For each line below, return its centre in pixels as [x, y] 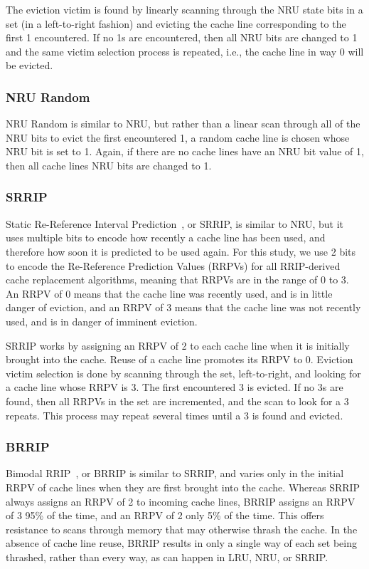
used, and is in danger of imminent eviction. [102, 321]
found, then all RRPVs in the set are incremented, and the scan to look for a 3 [177, 401]
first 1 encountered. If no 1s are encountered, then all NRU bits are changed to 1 [182, 37]
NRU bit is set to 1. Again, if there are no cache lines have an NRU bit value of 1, [185, 151]
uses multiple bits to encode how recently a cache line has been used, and [166, 237]
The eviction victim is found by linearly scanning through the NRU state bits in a [184, 9]
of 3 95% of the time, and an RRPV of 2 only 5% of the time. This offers [165, 515]
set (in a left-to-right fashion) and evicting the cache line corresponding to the [176, 23]
